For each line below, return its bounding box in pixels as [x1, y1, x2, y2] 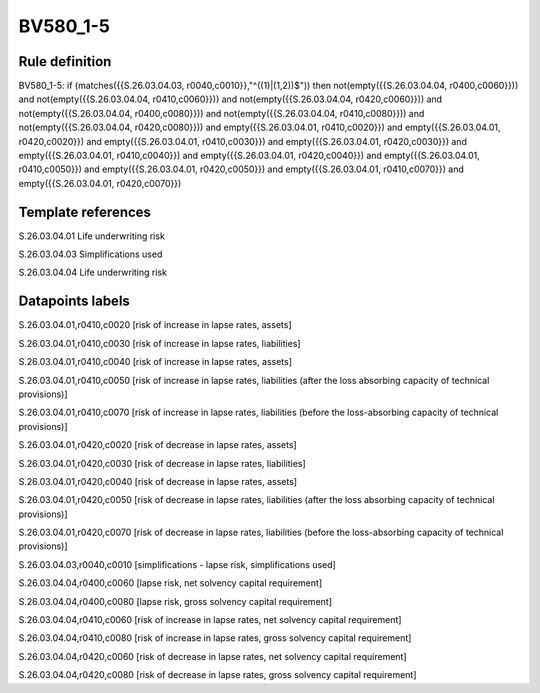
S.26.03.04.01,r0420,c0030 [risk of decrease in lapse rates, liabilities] [18, 457, 307, 469]
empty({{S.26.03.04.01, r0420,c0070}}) [18, 177, 182, 189]
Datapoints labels [18, 293, 130, 310]
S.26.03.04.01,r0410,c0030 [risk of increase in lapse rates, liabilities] [18, 337, 301, 349]
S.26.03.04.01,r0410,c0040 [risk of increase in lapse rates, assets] [18, 356, 293, 368]
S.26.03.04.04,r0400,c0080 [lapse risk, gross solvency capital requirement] [18, 595, 333, 607]
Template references [18, 203, 152, 220]
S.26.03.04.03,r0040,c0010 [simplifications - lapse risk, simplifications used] [18, 558, 337, 570]
